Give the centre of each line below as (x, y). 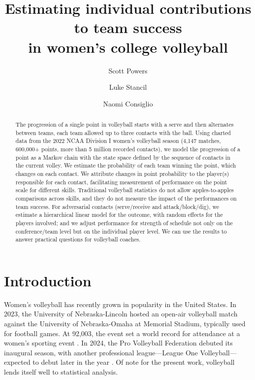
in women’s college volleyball (128, 47)
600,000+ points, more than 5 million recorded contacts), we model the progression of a (128, 149)
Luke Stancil (128, 87)
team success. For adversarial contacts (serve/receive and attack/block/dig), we (117, 206)
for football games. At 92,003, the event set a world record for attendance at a (122, 333)
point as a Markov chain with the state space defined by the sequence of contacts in (123, 157)
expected (17, 362)
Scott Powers (128, 70)
